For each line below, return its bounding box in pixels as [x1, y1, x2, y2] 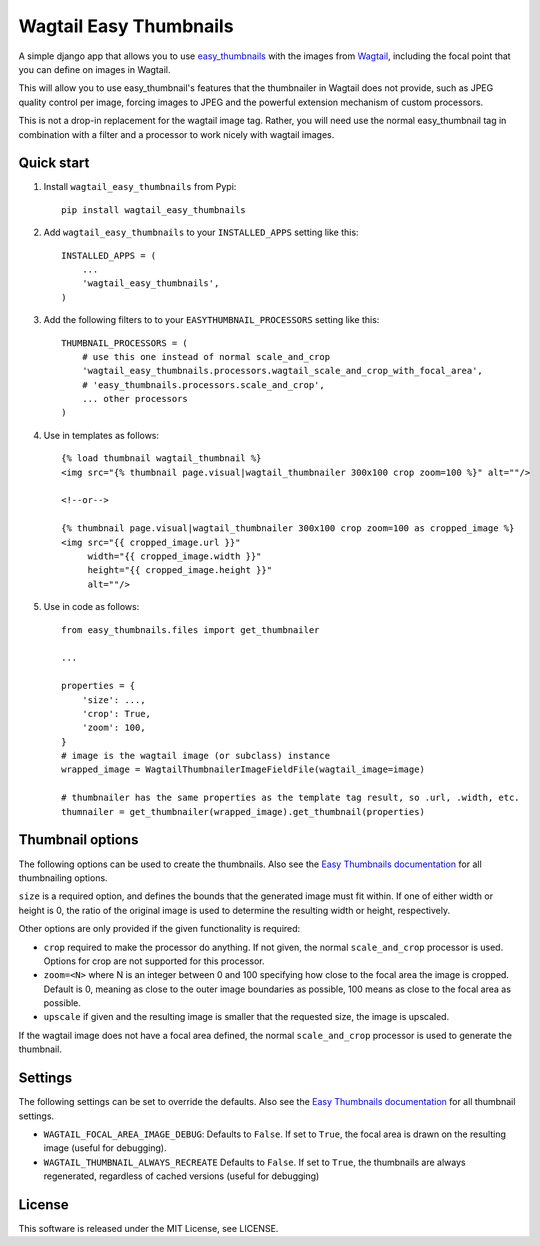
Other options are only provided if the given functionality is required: [18, 923, 301, 935]
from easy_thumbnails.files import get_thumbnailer [61, 624, 320, 635]
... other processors [81, 393, 189, 405]
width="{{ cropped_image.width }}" [87, 551, 262, 562]
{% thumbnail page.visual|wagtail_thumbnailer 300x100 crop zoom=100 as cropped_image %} [61, 523, 515, 534]
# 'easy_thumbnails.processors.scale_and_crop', [81, 379, 325, 390]
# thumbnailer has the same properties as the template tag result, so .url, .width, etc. [61, 792, 520, 804]
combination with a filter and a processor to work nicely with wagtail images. [18, 128, 335, 140]
